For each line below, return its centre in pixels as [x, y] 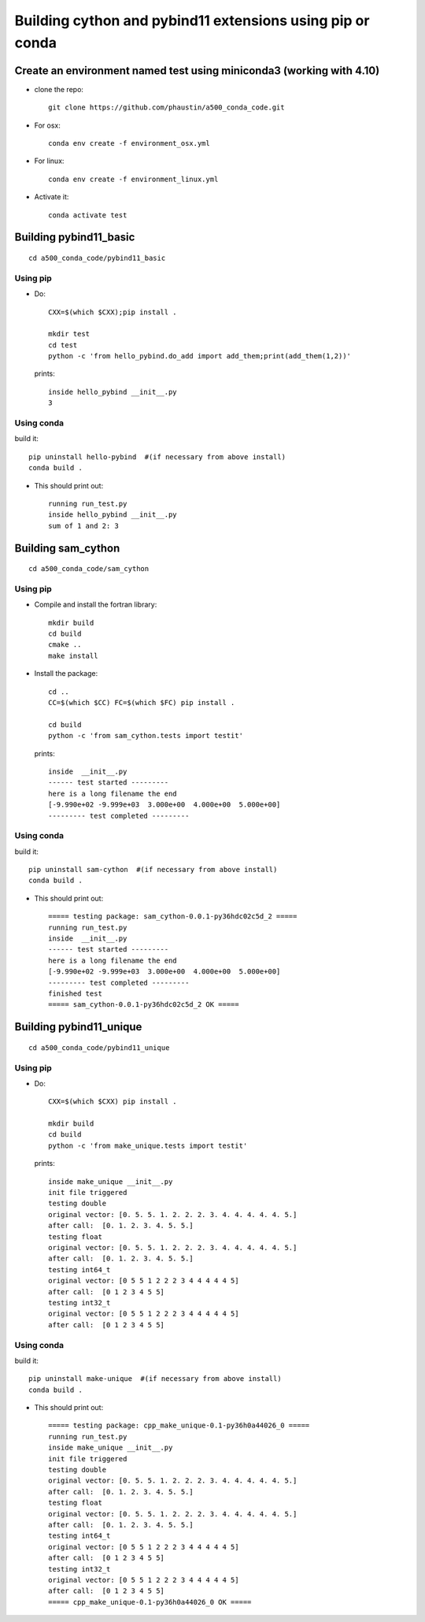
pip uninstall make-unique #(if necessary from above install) [155, 1379]
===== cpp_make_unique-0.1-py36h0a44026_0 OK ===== [150, 1602]
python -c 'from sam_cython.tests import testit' [146, 736]
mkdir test [69, 334]
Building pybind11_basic [75, 238]
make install [73, 655]
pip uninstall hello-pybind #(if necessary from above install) [157, 457]
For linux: [49, 161]
